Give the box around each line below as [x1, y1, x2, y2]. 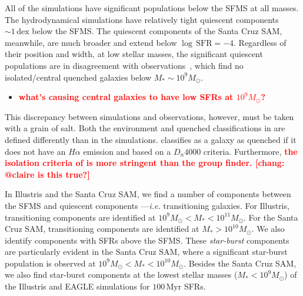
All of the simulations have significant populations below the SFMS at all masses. [5, 2, 299, 14]
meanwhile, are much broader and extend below [5, 36, 177, 48]
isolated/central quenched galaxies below [5, 71, 152, 83]
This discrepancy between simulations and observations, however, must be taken [5, 110, 294, 122]
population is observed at [5, 257, 96, 269]
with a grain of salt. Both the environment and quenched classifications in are [5, 122, 285, 134]
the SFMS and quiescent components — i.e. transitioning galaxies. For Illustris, [5, 199, 289, 211]
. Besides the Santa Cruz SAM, [184, 257, 297, 269]
